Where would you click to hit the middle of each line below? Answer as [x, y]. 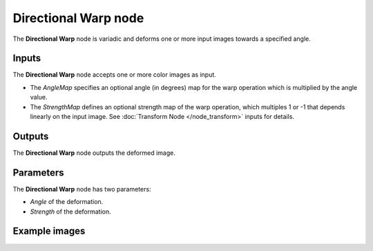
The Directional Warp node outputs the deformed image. [94, 153]
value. [39, 97]
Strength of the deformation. [70, 212]
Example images [49, 231]
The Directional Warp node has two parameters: [82, 189]
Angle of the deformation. [67, 202]
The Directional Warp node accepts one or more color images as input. [115, 75]
